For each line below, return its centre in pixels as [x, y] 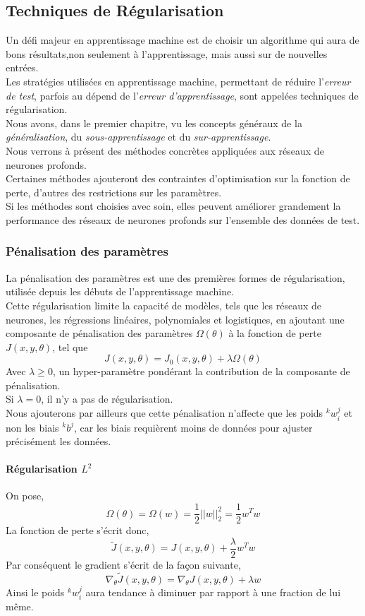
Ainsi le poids [35, 592]
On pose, [25, 496]
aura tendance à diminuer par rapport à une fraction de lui [213, 592]
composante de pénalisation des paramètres [99, 333]
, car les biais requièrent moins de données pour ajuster [193, 427]
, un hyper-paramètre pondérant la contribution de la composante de [201, 371]
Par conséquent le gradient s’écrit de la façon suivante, [123, 564]
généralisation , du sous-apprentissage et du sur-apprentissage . [138, 137]
